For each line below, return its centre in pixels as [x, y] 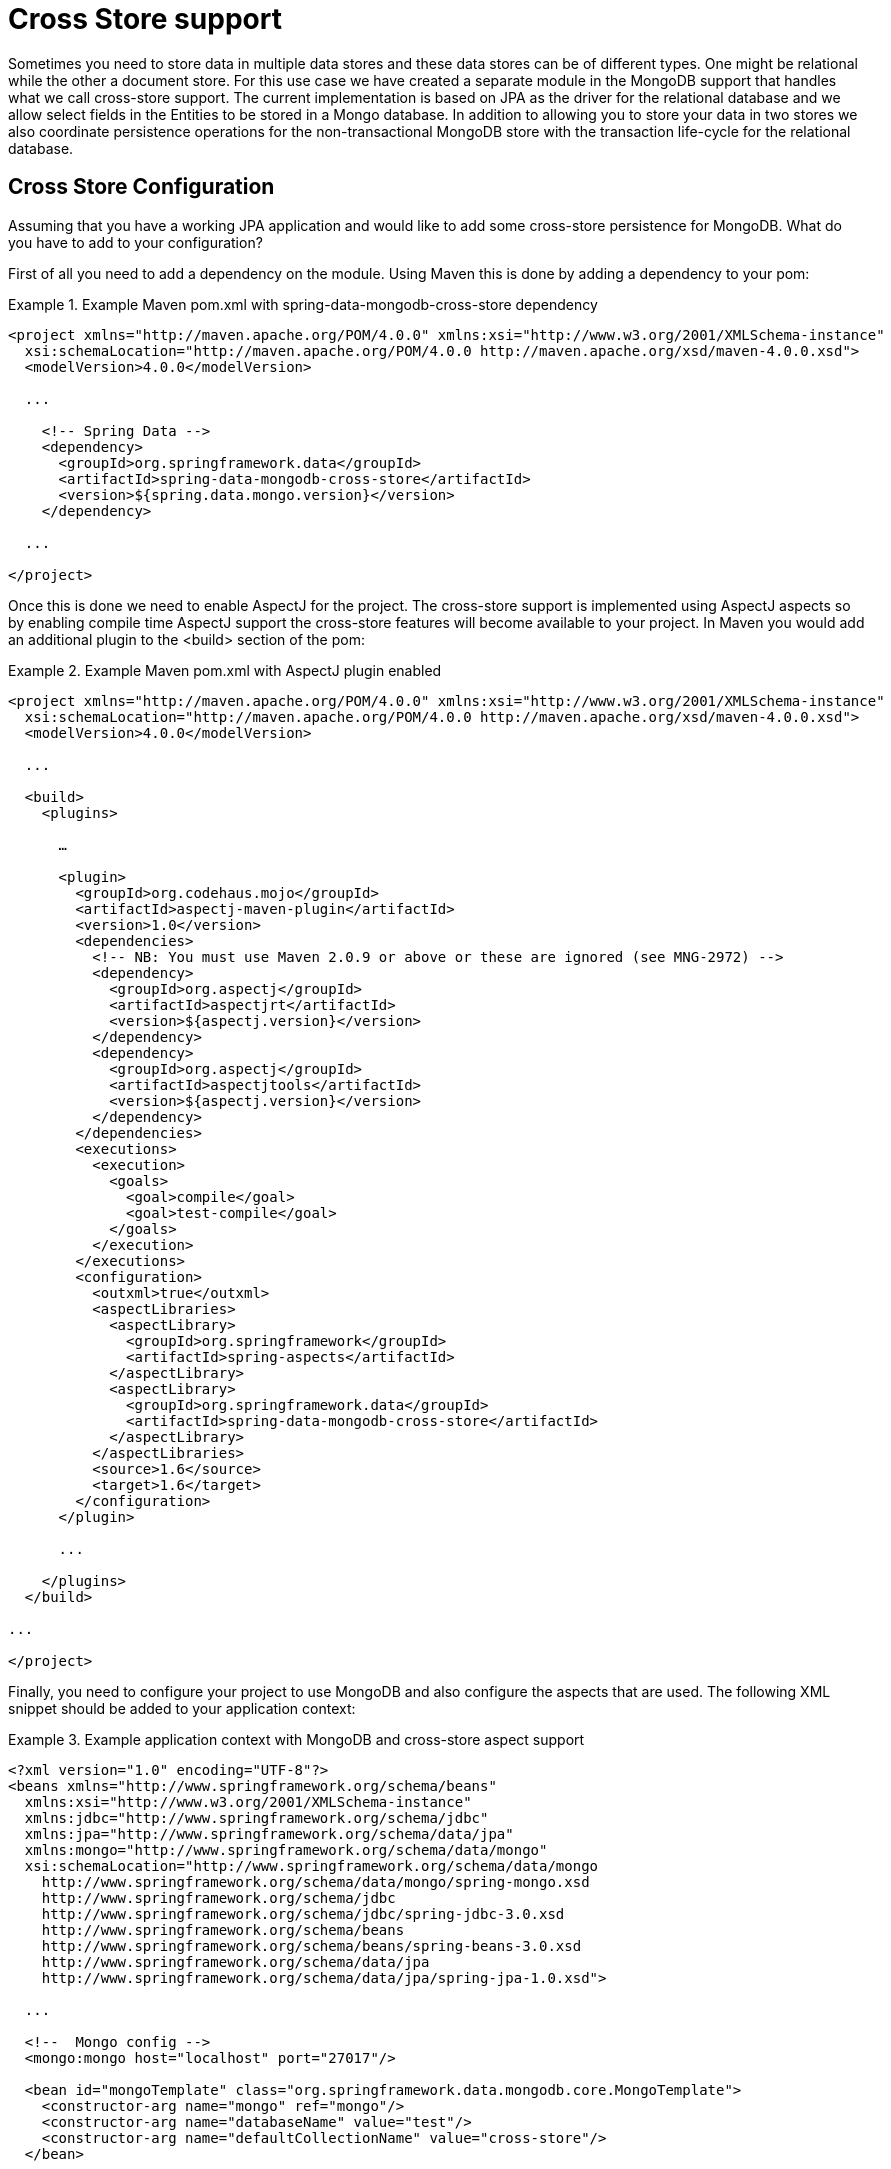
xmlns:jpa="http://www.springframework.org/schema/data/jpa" [269, 1833]
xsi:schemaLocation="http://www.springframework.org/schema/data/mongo [311, 1865]
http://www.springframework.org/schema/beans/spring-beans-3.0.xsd [311, 1945]
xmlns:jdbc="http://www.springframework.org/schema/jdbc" [256, 1817]
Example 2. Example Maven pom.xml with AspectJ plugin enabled [225, 670]
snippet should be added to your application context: [182, 1708]
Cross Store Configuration [141, 187]
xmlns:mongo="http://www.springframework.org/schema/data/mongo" [286, 1849]
